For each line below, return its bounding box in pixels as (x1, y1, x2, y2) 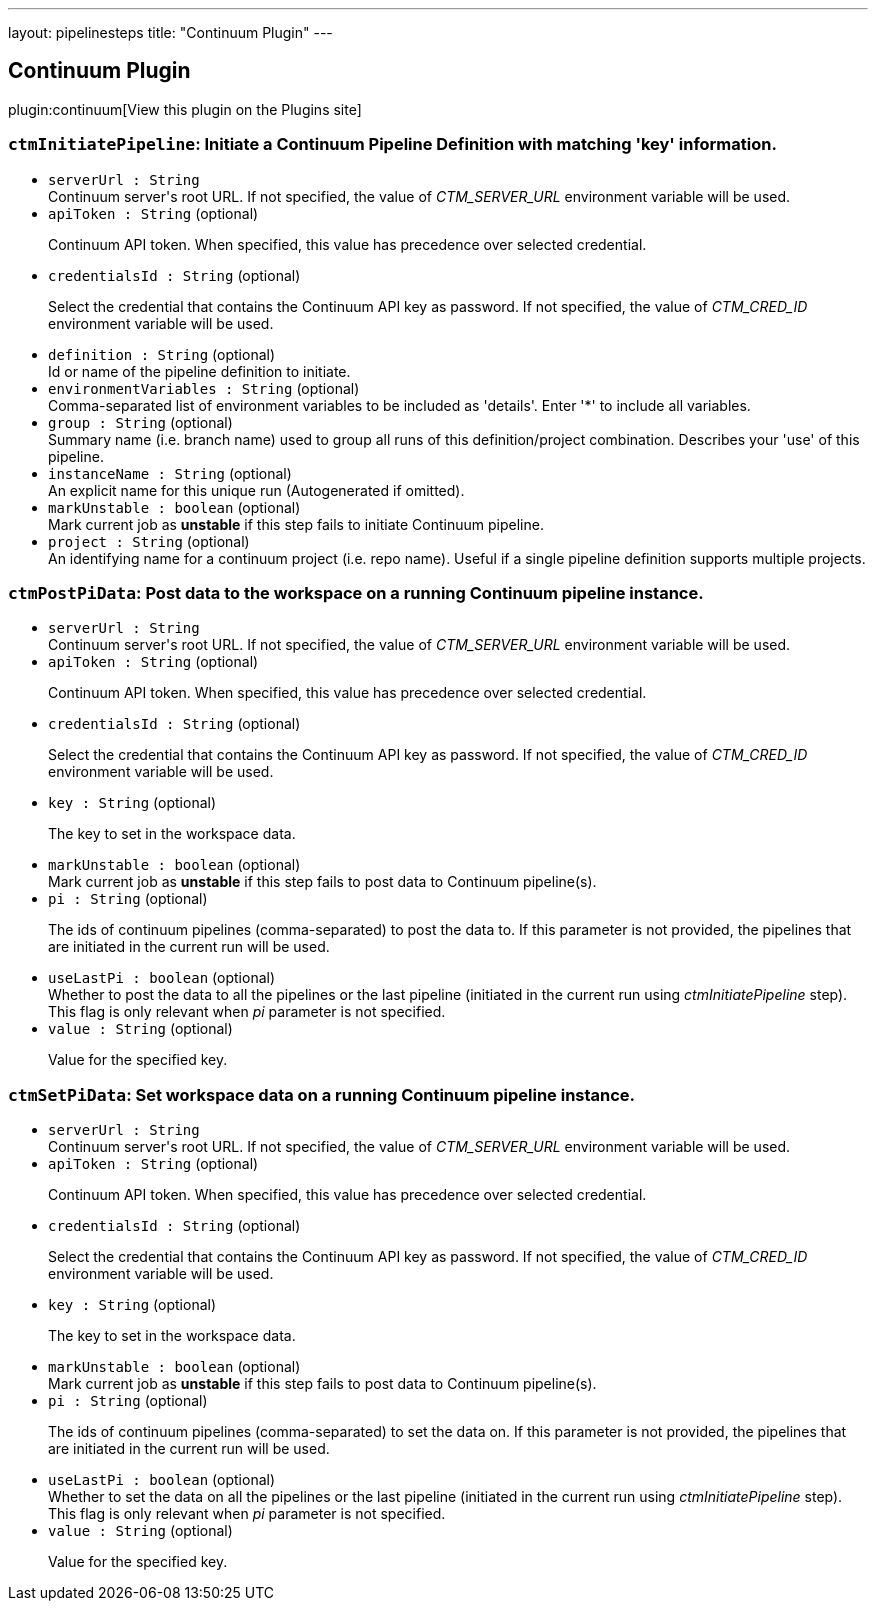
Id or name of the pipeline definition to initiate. (48, 362, 351, 380)
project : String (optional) (48, 532, 250, 550)
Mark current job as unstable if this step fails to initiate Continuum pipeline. (48, 515, 544, 533)
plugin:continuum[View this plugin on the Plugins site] (8, 100, 362, 118)
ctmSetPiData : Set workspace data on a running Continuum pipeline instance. (8, 1084, 636, 1105)
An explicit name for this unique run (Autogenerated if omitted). (48, 481, 465, 499)
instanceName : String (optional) (48, 464, 292, 482)
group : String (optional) (48, 413, 233, 431)
